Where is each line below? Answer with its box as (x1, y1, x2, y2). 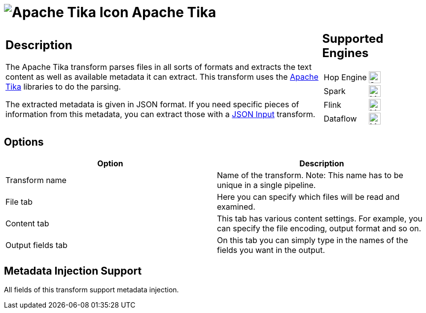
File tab (5, 196, 33, 207)
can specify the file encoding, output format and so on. (217, 223, 422, 233)
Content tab (5, 218, 49, 228)
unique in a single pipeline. (217, 180, 316, 190)
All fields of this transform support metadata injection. (4, 285, 179, 294)
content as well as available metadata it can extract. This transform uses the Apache (5, 72, 319, 82)
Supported (322, 31, 384, 46)
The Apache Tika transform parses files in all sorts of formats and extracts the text (5, 62, 312, 72)
